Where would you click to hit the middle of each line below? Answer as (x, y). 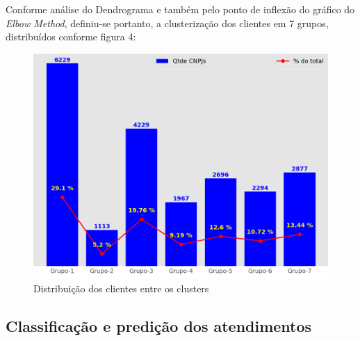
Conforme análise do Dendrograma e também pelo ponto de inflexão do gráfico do (180, 9)
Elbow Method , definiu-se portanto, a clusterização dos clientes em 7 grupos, (167, 23)
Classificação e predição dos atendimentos (159, 326)
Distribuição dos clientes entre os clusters (121, 288)
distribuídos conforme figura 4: (71, 37)
